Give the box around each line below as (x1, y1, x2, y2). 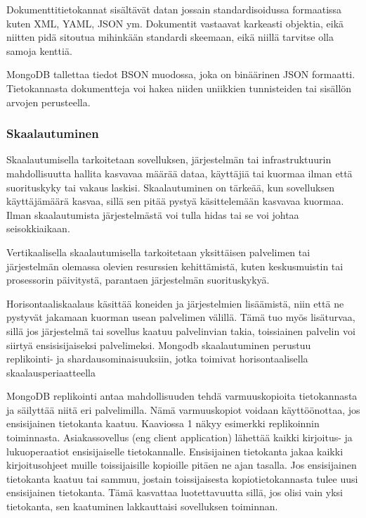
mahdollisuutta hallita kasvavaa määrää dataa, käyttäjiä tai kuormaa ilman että (6, 165, 353, 180)
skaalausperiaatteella (6, 365, 96, 379)
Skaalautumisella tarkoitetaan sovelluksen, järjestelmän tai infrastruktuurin (6, 152, 332, 167)
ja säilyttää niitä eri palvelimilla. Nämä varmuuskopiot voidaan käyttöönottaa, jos (6, 402, 360, 417)
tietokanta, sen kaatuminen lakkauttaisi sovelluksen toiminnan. (6, 499, 278, 514)
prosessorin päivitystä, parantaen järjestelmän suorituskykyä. (6, 272, 270, 287)
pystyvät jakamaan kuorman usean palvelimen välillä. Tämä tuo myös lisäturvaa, (6, 310, 355, 324)
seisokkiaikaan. (6, 221, 70, 236)
